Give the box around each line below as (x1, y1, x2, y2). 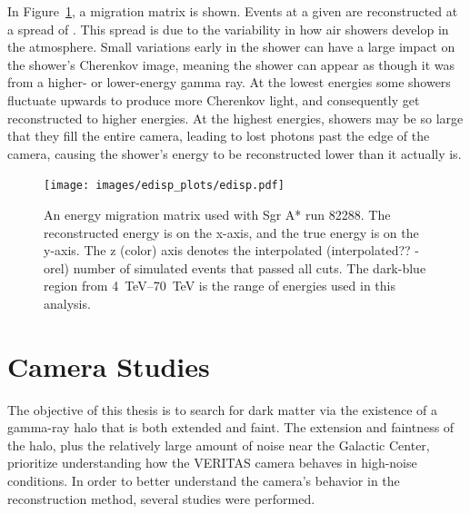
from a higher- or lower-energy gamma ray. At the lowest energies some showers (7, 73, 451, 92)
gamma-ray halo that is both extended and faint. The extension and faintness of (7, 418, 455, 437)
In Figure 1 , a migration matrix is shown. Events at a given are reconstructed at (7, 2, 458, 20)
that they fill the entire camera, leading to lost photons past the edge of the (7, 126, 430, 145)
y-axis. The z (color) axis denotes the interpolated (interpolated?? (44, 241, 411, 260)
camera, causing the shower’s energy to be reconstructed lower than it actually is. (7, 143, 462, 163)
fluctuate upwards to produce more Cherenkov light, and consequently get (7, 90, 420, 109)
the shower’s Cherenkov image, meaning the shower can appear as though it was (7, 54, 455, 74)
